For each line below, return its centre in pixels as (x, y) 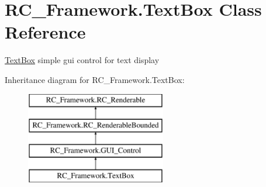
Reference (45, 32)
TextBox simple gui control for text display (82, 60)
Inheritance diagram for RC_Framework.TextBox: (95, 79)
